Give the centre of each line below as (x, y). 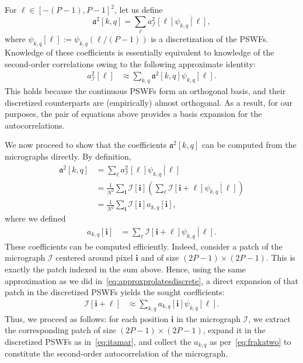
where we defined (35, 218)
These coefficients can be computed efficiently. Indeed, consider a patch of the (144, 246)
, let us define (139, 9)
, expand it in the (234, 330)
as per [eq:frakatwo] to (250, 341)
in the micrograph (208, 318)
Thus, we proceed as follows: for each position (87, 318)
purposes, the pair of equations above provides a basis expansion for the (133, 114)
